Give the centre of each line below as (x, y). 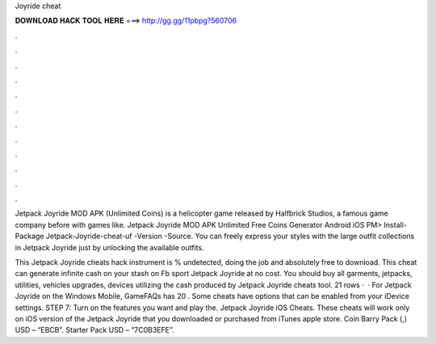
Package (29, 236)
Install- (395, 224)
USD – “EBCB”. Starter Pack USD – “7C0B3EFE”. (94, 330)
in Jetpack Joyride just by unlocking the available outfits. (110, 247)
